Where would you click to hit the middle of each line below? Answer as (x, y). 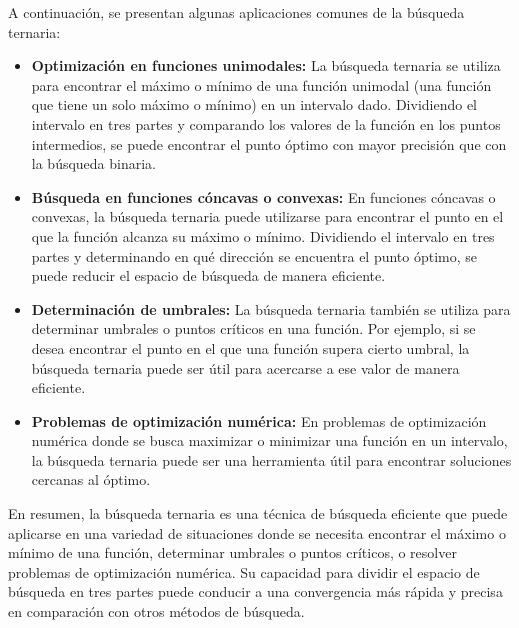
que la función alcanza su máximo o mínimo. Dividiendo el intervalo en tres (263, 235)
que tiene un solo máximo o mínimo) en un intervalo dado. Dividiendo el (254, 104)
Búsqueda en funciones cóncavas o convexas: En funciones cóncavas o (263, 196)
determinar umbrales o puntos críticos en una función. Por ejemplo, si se (253, 328)
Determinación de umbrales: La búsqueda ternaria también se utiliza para (271, 308)
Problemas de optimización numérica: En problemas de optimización (259, 420)
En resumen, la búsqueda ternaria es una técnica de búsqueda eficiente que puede (258, 513)
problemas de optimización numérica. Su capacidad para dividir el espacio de (244, 571)
